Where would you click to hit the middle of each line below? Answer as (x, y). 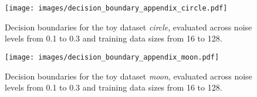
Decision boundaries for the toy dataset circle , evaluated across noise (128, 27)
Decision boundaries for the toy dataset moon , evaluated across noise (128, 76)
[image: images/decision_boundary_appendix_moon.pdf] (112, 57)
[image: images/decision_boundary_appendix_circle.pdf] (116, 8)
